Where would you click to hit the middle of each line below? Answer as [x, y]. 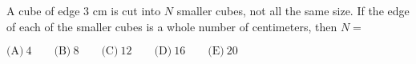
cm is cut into [127, 10]
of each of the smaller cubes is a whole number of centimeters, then [172, 26]
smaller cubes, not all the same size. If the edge [293, 10]
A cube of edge [43, 10]
